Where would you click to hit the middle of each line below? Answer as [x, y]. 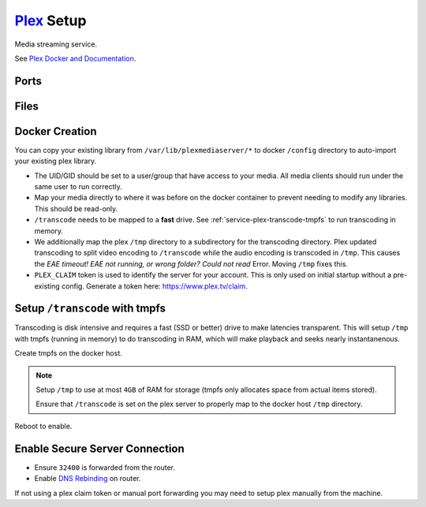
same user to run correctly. [78, 187]
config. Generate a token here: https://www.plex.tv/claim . [155, 286]
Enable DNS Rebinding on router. [88, 479]
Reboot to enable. [43, 426]
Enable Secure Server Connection [99, 448]
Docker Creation [56, 131]
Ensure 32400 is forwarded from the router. [105, 467]
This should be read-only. [76, 208]
